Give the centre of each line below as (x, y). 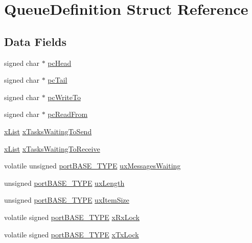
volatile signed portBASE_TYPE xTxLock (72, 234)
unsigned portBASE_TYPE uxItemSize (67, 200)
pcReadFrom (68, 114)
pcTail (58, 80)
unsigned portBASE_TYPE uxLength (64, 183)
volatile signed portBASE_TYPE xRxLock (72, 217)
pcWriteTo (64, 97)
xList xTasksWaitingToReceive (52, 148)
